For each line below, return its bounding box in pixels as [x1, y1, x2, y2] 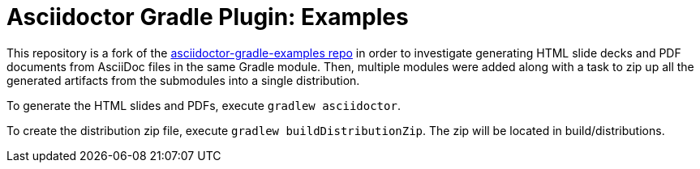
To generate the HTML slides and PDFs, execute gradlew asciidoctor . [6, 98, 401, 112]
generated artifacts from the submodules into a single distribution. [6, 73, 360, 87]
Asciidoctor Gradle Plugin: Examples [6, 3, 409, 31]
